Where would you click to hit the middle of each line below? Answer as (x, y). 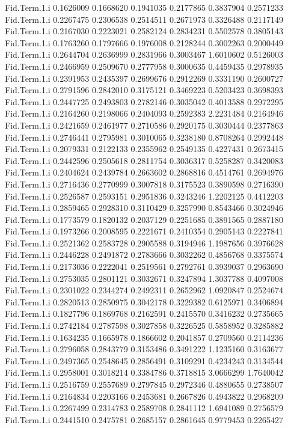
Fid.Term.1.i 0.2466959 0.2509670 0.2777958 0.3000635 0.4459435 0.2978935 (144, 66)
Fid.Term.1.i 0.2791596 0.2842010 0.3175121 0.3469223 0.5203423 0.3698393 (144, 90)
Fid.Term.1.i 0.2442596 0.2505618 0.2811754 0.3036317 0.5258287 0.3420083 (144, 160)
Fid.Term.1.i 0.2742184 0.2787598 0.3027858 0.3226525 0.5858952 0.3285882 (144, 326)
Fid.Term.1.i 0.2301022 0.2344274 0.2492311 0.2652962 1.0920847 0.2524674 (144, 290)
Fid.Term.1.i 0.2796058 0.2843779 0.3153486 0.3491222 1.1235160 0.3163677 (144, 349)
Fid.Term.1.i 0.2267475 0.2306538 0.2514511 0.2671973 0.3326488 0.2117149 (144, 19)
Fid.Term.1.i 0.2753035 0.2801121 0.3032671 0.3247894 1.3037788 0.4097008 (144, 278)
